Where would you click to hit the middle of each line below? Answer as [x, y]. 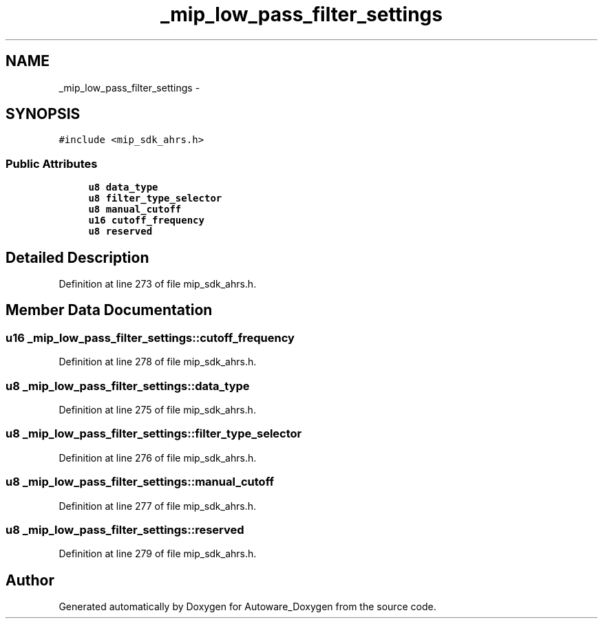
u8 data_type [123, 187]
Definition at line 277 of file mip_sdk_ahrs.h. [157, 506]
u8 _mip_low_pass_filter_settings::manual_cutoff [140, 482]
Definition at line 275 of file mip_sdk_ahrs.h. [157, 410]
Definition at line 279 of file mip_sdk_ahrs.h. [158, 554]
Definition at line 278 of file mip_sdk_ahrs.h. [158, 362]
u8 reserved [120, 232]
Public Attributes [52, 163]
